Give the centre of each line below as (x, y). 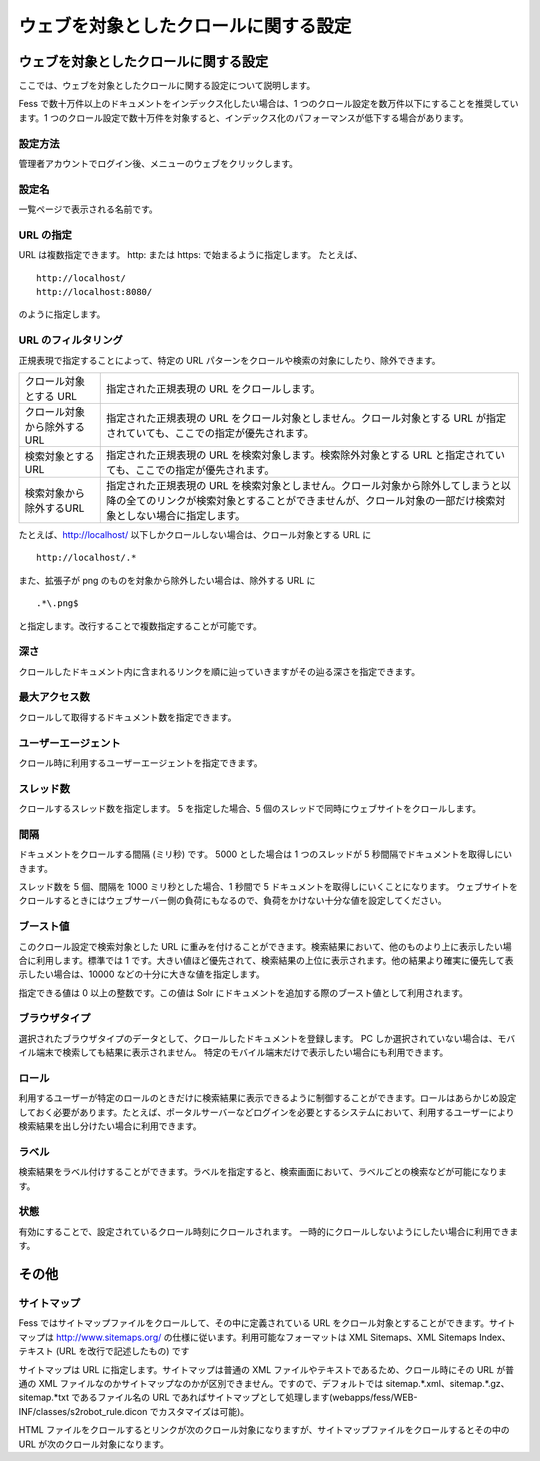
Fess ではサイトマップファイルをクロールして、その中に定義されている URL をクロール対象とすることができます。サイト (267, 1323)
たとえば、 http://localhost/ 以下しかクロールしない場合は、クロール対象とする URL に (195, 534)
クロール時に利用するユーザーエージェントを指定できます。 (141, 762)
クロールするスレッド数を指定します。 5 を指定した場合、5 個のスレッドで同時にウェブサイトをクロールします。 (250, 809)
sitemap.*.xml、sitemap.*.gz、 (447, 1383)
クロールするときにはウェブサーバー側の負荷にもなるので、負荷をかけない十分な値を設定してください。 (232, 901)
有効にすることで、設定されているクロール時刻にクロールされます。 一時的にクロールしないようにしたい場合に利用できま (268, 1231)
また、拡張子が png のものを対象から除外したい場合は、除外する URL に (167, 580)
